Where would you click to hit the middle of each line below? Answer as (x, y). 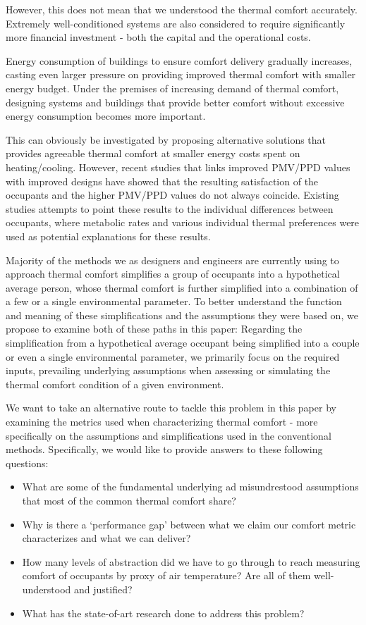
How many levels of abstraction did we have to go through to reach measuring (191, 561)
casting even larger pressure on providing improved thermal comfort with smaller (181, 74)
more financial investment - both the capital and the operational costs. (158, 37)
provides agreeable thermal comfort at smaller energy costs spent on (153, 153)
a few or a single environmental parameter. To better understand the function (174, 301)
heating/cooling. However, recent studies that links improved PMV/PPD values (178, 167)
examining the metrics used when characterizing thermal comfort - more (162, 422)
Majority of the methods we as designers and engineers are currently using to (172, 260)
